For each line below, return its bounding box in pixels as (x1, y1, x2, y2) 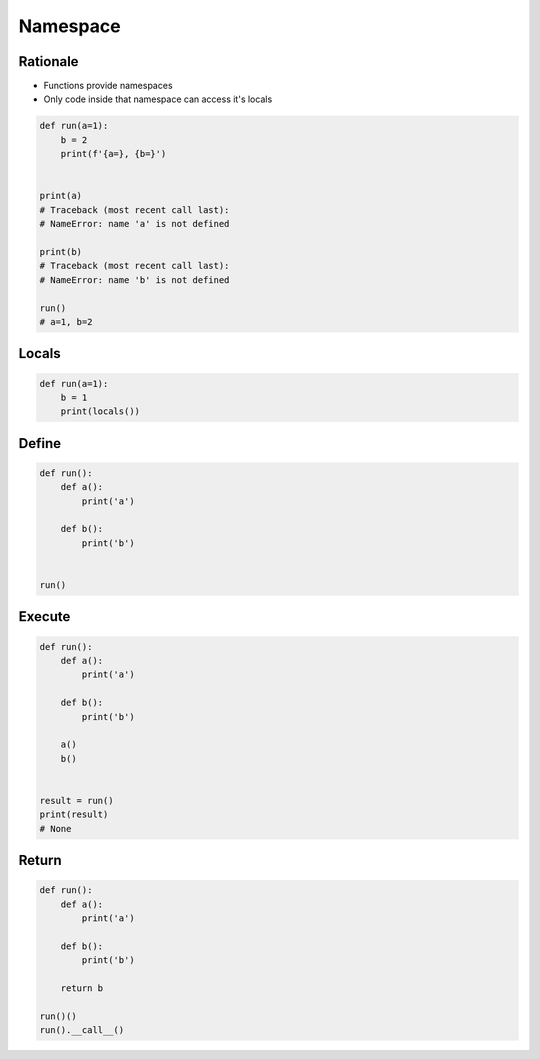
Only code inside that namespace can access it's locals (43, 93, 273, 105)
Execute (18, 608, 71, 625)
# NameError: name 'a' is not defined (39, 218, 230, 230)
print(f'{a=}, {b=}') (60, 148, 167, 160)
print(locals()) (60, 406, 140, 417)
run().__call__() (39, 1025, 125, 1036)
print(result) (39, 809, 109, 820)
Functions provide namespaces (43, 80, 174, 92)
